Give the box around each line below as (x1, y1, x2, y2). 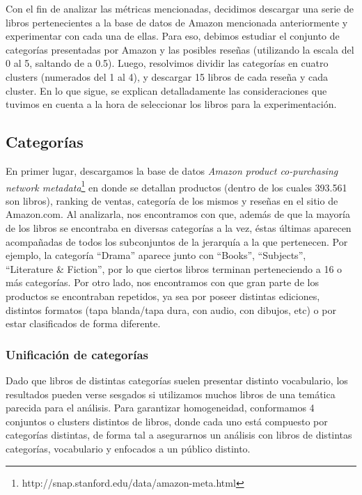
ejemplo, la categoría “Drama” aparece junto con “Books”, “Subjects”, (6, 248, 306, 262)
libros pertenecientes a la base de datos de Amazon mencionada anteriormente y (6, 15, 348, 29)
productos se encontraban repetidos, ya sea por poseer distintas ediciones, (6, 288, 320, 303)
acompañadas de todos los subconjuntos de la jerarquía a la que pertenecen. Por (6, 234, 348, 249)
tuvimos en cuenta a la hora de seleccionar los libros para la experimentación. (6, 97, 337, 111)
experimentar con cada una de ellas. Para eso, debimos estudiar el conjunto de (6, 29, 340, 43)
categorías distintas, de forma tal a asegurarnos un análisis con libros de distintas (6, 427, 352, 442)
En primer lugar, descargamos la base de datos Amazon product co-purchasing (6, 163, 338, 178)
